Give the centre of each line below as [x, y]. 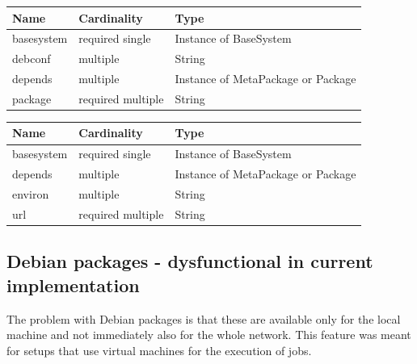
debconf [32, 59]
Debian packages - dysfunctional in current [190, 261]
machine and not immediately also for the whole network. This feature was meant [209, 335]
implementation [73, 285]
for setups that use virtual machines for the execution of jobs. [159, 350]
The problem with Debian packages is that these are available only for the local [204, 318]
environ [31, 194]
